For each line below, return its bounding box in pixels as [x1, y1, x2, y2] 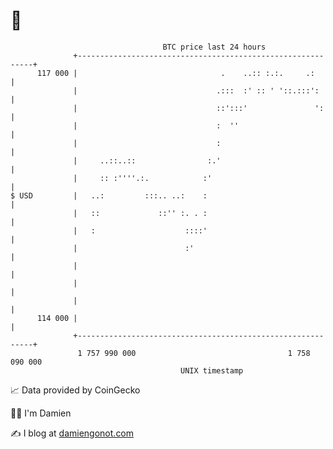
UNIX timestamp [180, 365, 244, 376]
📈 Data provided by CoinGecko [10, 384, 141, 396]
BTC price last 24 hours [162, 42, 267, 52]
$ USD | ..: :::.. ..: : [10, 190, 208, 201]
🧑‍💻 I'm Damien [10, 407, 72, 419]
